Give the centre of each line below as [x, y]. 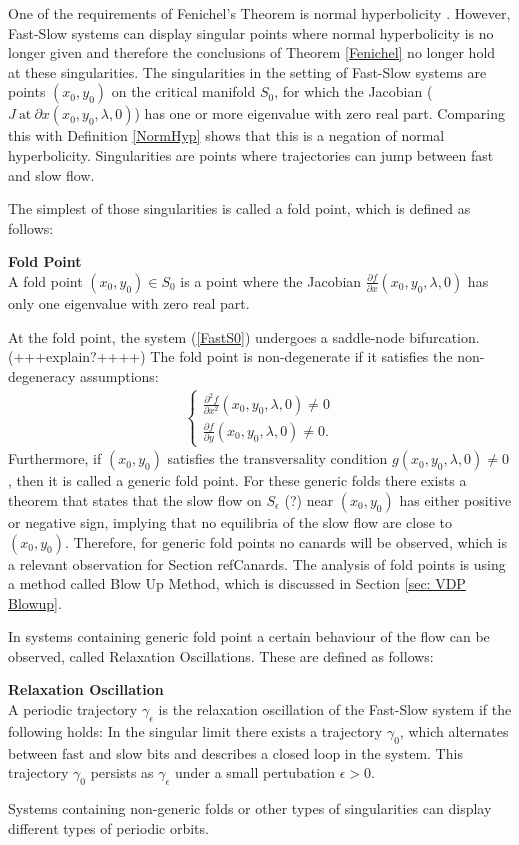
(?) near [309, 499]
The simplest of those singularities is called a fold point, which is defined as [239, 208]
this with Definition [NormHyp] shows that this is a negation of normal [226, 135]
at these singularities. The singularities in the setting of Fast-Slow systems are [247, 71]
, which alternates [454, 730]
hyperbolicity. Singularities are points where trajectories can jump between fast [251, 154]
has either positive [455, 499]
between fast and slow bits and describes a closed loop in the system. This [235, 752]
